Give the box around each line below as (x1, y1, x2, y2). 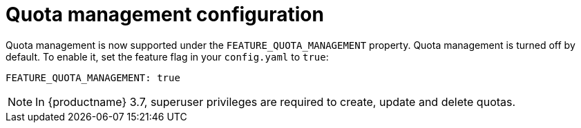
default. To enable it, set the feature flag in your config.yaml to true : (6, 50, 329, 63)
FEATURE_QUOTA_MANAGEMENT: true (6, 72, 180, 83)
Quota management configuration (6, 3, 324, 26)
